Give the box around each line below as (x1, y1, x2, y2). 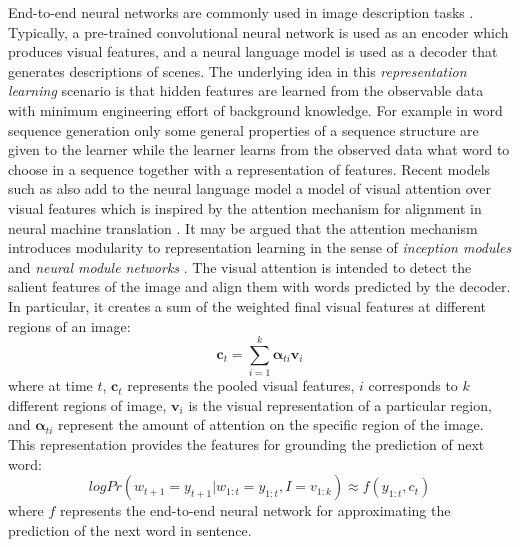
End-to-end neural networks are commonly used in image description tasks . (8, 2, 474, 22)
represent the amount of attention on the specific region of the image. (58, 414, 484, 435)
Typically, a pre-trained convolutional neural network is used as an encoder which (8, 21, 509, 42)
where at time (8, 375, 93, 396)
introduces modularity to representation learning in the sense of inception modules (8, 237, 512, 258)
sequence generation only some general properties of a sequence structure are (8, 119, 479, 140)
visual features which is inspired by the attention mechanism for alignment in (8, 197, 482, 218)
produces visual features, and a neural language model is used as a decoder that (8, 41, 498, 62)
